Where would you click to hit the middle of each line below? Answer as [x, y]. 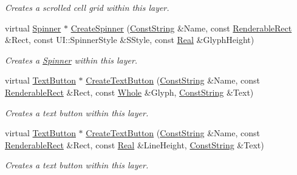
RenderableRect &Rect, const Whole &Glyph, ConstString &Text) [129, 92]
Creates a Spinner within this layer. [71, 60]
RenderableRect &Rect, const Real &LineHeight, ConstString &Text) [135, 144]
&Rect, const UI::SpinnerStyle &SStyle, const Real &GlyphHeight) [130, 40]
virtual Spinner [33, 28]
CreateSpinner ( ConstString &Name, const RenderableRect [181, 28]
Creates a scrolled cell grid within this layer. [87, 7]
